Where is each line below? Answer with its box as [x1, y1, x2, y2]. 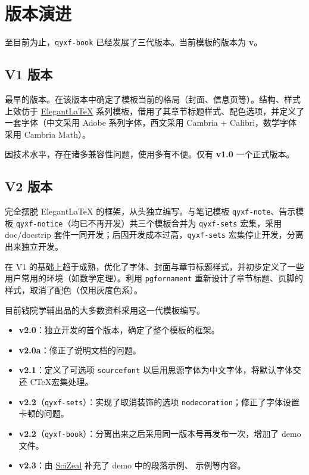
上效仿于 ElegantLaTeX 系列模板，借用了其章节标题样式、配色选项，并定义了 [5, 104, 305, 117]
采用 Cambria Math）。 [5, 128, 90, 140]
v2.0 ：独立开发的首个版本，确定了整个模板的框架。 [18, 324, 220, 336]
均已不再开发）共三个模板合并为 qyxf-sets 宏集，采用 [71, 216, 282, 229]
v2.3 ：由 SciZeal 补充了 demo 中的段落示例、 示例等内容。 [18, 459, 246, 471]
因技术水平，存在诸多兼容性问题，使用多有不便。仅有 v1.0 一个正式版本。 [5, 148, 295, 160]
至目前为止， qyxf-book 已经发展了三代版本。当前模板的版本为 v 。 [5, 36, 263, 48]
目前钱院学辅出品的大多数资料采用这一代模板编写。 [5, 303, 205, 316]
